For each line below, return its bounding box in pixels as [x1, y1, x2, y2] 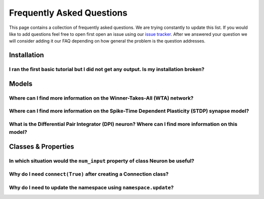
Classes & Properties [9, 142, 74, 150]
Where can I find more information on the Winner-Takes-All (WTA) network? [9, 95, 194, 101]
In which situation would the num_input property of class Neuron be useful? [9, 157, 195, 164]
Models [9, 79, 33, 88]
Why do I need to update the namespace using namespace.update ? [9, 184, 174, 191]
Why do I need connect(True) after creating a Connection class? [9, 171, 169, 177]
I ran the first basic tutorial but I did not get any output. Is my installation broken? [9, 66, 205, 73]
